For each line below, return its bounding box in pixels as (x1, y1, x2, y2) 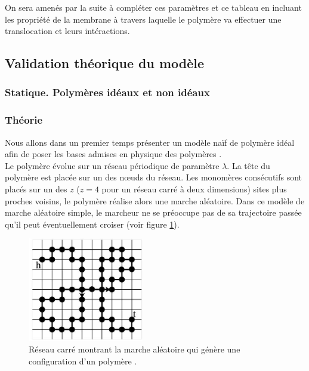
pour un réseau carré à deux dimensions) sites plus (101, 183, 287, 195)
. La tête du (227, 159, 270, 171)
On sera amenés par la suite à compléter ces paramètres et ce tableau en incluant (5, 1, 302, 13)
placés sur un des (5, 183, 67, 195)
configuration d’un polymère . (29, 355, 137, 367)
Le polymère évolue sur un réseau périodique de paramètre (5, 159, 220, 171)
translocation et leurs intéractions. (5, 24, 130, 37)
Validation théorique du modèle (5, 54, 205, 72)
